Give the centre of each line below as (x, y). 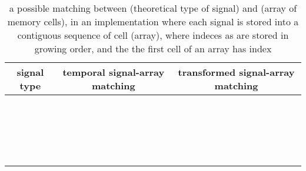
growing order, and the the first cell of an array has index (153, 48)
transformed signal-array (236, 72)
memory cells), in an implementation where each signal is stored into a (153, 21)
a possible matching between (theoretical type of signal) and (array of (153, 8)
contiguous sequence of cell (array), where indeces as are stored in (153, 35)
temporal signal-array (114, 72)
